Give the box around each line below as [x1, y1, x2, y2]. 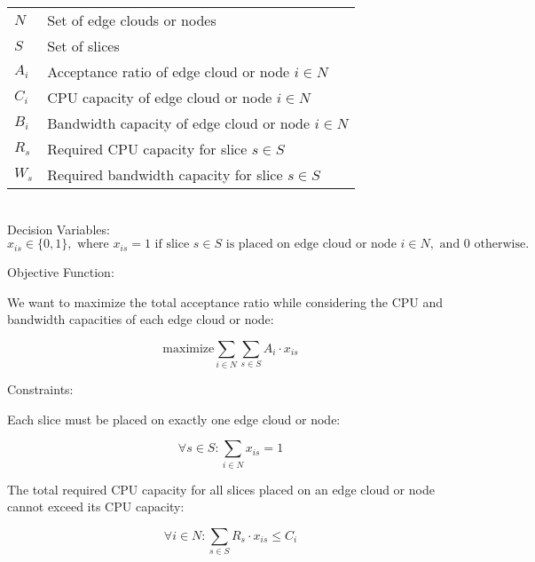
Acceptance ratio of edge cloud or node [47, 61, 290, 82]
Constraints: [7, 380, 74, 399]
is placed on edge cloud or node [225, 238, 397, 251]
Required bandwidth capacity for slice [47, 164, 283, 185]
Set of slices [47, 36, 120, 56]
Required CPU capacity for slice [47, 139, 248, 159]
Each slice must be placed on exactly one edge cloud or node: [7, 409, 341, 428]
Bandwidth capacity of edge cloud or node [47, 113, 311, 133]
